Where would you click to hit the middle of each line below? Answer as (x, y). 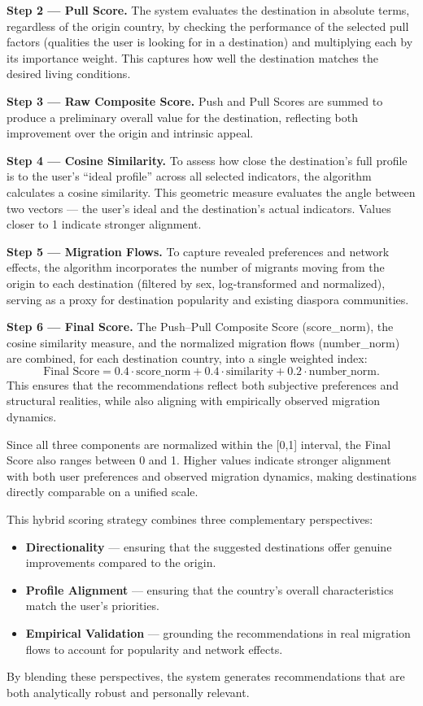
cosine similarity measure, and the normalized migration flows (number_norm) (203, 342)
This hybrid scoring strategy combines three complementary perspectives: (190, 519)
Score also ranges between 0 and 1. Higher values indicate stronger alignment (199, 460)
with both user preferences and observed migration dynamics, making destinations (211, 475)
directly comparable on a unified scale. (102, 492)
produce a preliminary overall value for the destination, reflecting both (183, 117)
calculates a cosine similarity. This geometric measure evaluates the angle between (211, 192)
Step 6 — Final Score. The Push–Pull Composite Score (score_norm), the (200, 327)
